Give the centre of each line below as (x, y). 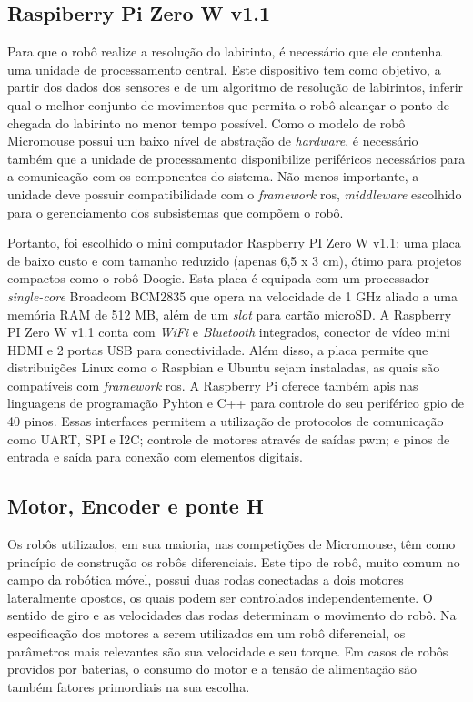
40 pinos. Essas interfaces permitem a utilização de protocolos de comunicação (226, 421)
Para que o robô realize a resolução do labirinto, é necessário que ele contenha (225, 51)
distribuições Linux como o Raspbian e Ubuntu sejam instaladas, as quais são (224, 367)
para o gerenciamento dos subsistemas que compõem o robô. (176, 212)
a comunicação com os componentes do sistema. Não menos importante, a (213, 176)
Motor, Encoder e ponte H (136, 506)
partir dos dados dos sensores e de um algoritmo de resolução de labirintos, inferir (236, 87)
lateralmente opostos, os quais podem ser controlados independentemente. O (220, 597)
